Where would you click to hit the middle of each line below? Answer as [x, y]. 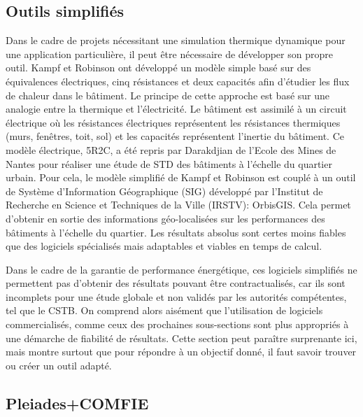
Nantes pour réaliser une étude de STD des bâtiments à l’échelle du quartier [169, 163]
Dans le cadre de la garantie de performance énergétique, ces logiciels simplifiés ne [181, 269]
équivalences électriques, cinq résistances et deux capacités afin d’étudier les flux [178, 81]
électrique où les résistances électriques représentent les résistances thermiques [173, 122]
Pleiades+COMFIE [77, 403]
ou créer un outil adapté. [59, 365]
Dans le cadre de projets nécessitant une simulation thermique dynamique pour [176, 40]
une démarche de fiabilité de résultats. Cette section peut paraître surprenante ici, [181, 338]
